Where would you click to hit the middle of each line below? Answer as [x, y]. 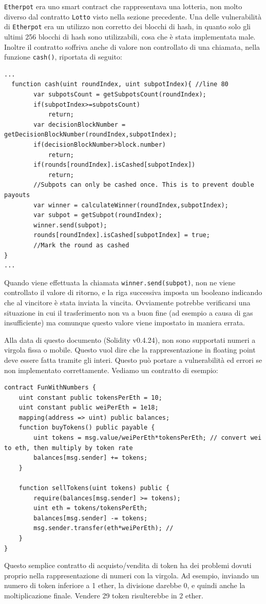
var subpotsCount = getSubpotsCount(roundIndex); [120, 94]
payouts [17, 195]
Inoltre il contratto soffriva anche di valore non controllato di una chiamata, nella [132, 46]
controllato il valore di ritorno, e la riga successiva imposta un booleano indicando [133, 292]
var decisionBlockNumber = [80, 124]
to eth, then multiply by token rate [69, 448]
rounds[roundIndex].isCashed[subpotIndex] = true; [122, 235]
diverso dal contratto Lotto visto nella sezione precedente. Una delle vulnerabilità [133, 16]
